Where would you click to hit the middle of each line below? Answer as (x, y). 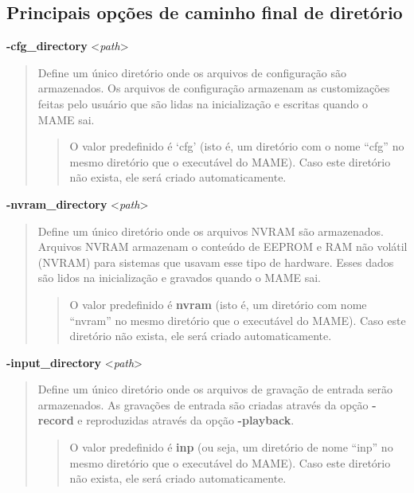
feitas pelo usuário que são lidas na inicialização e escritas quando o (203, 103)
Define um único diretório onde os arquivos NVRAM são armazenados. (211, 231)
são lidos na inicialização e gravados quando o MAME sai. (180, 278)
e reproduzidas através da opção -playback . (186, 420)
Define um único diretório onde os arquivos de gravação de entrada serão (215, 389)
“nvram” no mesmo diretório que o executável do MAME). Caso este (238, 320)
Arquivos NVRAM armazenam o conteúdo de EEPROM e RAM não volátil (223, 246)
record (56, 420)
